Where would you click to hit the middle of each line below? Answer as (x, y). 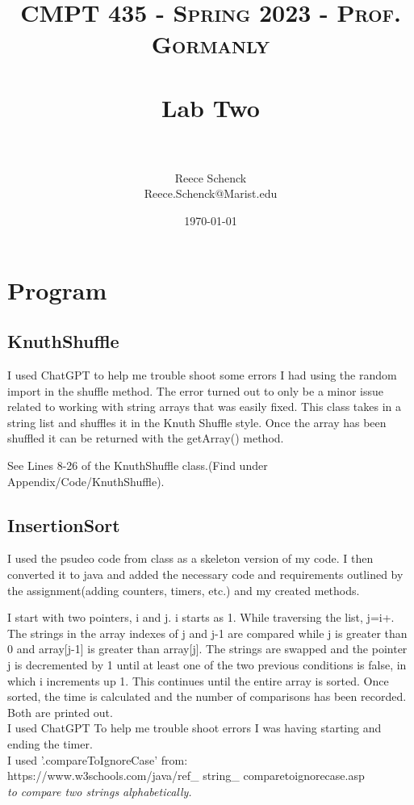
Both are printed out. (60, 712)
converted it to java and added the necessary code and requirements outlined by (205, 574)
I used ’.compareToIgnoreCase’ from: (98, 759)
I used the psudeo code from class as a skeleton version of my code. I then (190, 558)
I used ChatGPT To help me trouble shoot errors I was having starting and (194, 728)
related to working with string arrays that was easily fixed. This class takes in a (205, 407)
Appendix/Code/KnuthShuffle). (86, 481)
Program (57, 289)
